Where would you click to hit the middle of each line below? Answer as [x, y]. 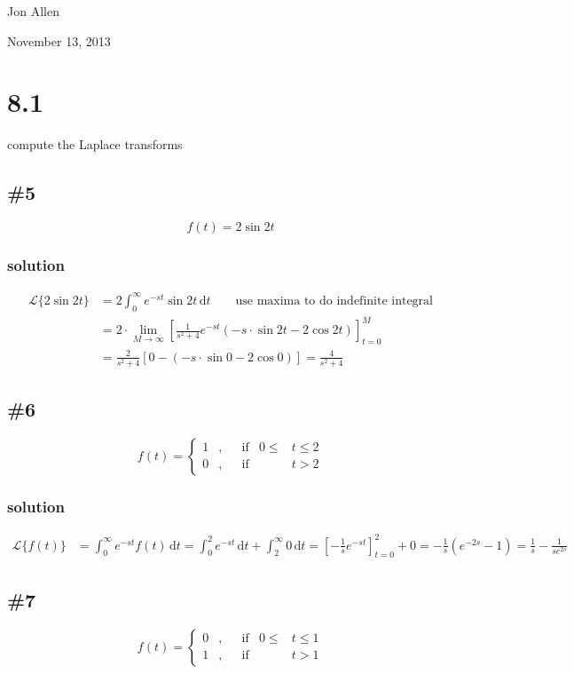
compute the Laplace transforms [95, 144]
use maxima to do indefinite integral [334, 301]
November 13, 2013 [59, 40]
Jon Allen [33, 11]
